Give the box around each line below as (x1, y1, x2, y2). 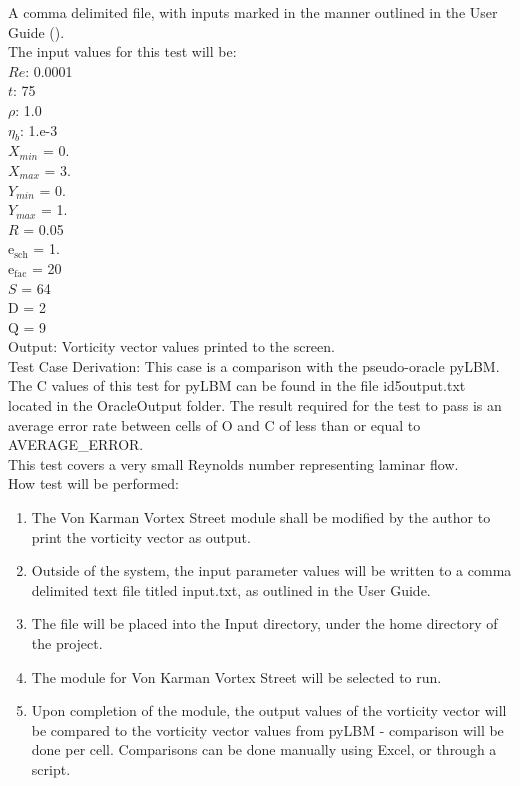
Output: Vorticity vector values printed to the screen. (8, 336, 335, 357)
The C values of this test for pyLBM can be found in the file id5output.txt (8, 375, 466, 396)
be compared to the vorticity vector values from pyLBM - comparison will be (31, 719, 504, 740)
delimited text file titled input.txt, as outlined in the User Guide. (31, 579, 431, 600)
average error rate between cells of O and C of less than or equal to (8, 414, 421, 435)
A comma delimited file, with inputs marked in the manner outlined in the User (8, 2, 498, 22)
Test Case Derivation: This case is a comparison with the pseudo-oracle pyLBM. (8, 355, 500, 376)
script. (31, 758, 71, 779)
